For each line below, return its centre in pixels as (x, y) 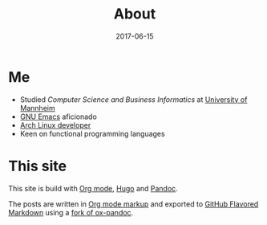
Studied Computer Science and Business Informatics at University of (133, 99)
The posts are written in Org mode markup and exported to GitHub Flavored (133, 204)
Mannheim (37, 108)
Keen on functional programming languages (93, 133)
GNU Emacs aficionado (59, 117)
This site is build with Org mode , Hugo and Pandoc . (93, 188)
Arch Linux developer (55, 125)
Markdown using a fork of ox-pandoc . (71, 212)
